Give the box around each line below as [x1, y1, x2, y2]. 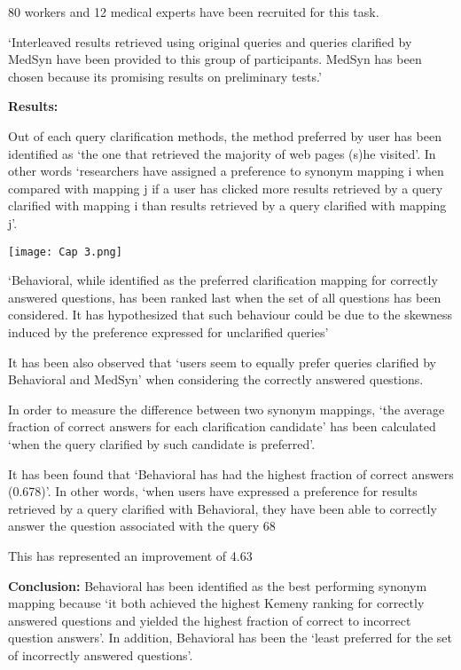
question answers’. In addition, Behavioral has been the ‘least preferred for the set [8, 628, 453, 647]
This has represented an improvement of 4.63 [8, 546, 253, 564]
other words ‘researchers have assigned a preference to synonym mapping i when [8, 162, 444, 180]
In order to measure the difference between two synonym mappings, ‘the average [8, 399, 445, 418]
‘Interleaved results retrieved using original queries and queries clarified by [8, 32, 412, 51]
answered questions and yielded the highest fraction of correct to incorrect [8, 611, 411, 629]
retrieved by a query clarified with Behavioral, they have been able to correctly [8, 499, 437, 517]
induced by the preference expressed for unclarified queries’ [8, 322, 329, 341]
